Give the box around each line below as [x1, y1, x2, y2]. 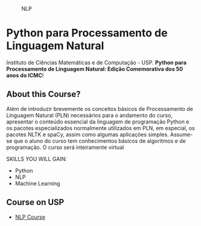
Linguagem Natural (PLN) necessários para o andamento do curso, [6, 111, 173, 119]
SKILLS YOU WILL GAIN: [6, 155, 68, 162]
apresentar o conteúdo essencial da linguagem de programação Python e [6, 118, 190, 125]
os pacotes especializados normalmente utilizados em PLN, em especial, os [6, 124, 195, 131]
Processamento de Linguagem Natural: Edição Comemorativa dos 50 [6, 65, 183, 72]
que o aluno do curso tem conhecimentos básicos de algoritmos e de [13, 137, 186, 144]
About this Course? [6, 89, 81, 99]
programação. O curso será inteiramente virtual [6, 143, 124, 151]
